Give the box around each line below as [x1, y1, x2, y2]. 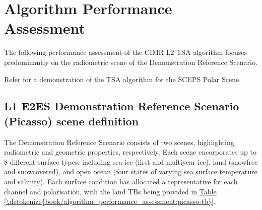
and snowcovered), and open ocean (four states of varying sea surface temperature [4, 166, 257, 177]
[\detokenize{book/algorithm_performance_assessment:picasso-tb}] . [4, 196, 216, 206]
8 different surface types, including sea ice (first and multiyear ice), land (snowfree [4, 156, 258, 167]
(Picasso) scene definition [4, 113, 139, 128]
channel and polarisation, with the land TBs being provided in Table [4, 186, 217, 196]
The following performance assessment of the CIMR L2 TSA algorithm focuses [4, 47, 247, 57]
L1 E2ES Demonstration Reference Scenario [4, 98, 239, 114]
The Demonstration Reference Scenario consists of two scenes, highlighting [4, 136, 234, 147]
